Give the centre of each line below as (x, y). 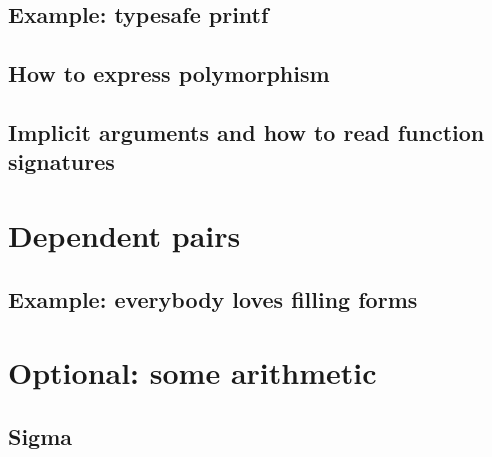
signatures (61, 161)
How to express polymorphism (169, 73)
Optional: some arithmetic (192, 372)
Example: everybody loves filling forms (213, 298)
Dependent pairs (124, 234)
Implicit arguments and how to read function (246, 131)
